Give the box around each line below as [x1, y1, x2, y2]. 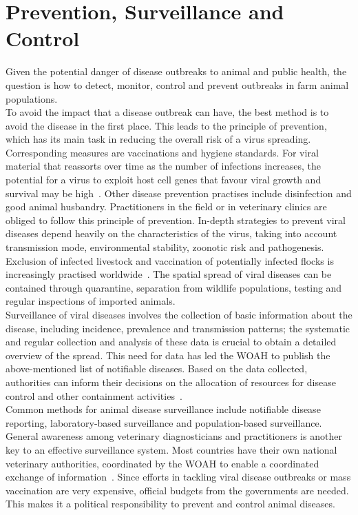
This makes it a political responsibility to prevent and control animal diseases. [6, 496, 335, 511]
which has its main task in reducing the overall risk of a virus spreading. [6, 132, 311, 146]
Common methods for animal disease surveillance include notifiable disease [6, 402, 321, 416]
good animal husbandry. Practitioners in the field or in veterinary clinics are [6, 199, 327, 214]
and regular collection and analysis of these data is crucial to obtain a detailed [6, 334, 337, 349]
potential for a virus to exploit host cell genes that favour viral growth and [6, 172, 322, 187]
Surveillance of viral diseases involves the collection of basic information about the [6, 307, 352, 321]
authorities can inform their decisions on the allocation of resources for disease [6, 374, 336, 389]
